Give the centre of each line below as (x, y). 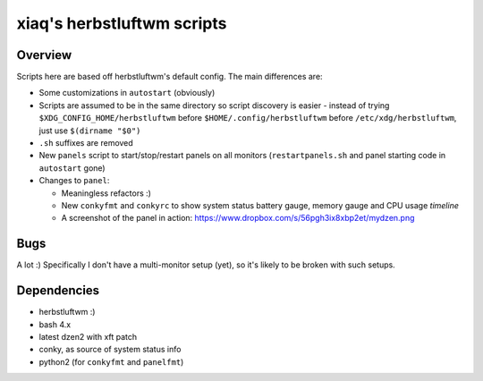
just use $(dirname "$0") (90, 131)
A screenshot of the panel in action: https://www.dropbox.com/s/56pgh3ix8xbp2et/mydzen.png (238, 218)
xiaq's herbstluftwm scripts (122, 23)
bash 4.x (55, 324)
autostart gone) (72, 168)
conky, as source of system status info (110, 350)
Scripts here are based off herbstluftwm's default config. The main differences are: (169, 77)
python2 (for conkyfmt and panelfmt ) (111, 361)
